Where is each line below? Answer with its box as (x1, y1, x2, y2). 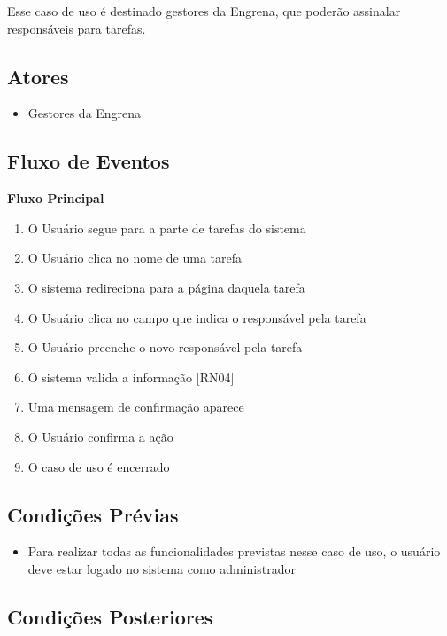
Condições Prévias (7, 500, 179, 528)
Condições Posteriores (7, 602, 213, 630)
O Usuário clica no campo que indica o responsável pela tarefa (27, 308, 366, 326)
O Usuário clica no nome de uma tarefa (27, 248, 243, 267)
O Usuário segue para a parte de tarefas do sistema (27, 218, 306, 237)
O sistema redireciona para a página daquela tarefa (27, 278, 305, 296)
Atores (7, 62, 69, 90)
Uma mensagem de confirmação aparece (27, 397, 244, 416)
